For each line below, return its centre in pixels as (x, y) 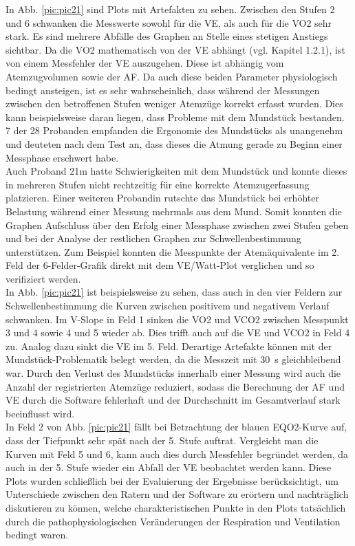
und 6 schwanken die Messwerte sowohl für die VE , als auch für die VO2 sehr (169, 22)
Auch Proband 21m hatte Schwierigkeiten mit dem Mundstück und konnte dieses (176, 171)
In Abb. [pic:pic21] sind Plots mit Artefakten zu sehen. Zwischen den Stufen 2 (170, 9)
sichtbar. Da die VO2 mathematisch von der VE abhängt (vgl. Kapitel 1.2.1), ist (175, 49)
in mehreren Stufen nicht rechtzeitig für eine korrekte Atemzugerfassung (158, 184)
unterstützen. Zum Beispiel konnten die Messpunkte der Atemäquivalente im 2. (173, 251)
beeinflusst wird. (40, 413)
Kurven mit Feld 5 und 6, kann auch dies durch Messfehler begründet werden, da (177, 454)
